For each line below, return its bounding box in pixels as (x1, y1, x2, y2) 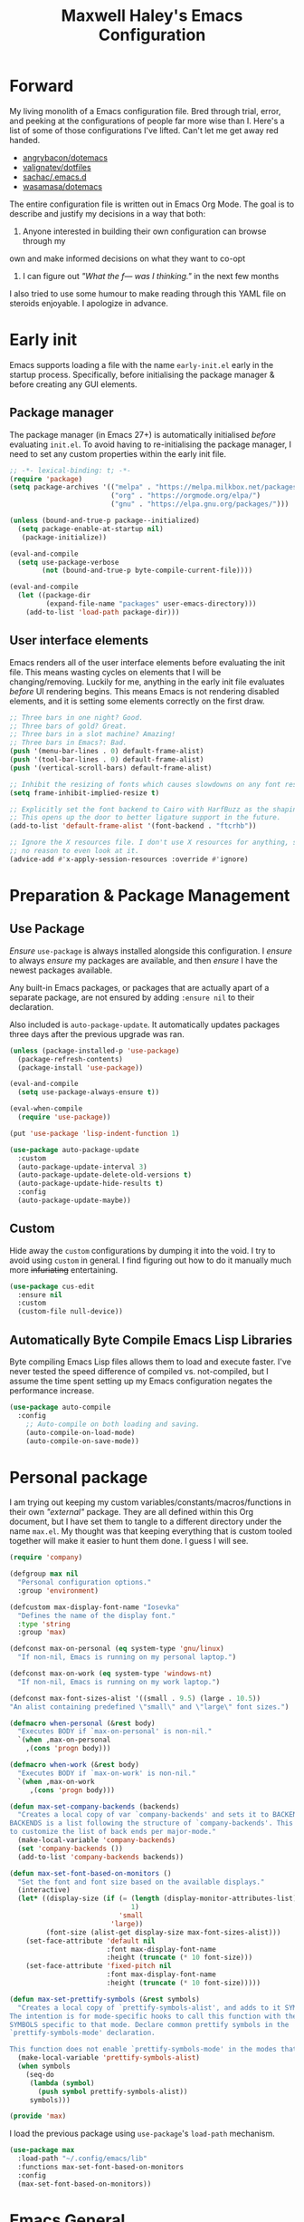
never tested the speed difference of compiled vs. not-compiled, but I (9, 1366, 269, 1376)
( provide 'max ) (9, 2111, 67, 2121)
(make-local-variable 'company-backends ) (17, 1836, 176, 1845)
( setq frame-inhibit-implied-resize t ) (9, 788, 160, 798)
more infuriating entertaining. (9, 1264, 119, 1275)
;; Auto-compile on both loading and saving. (25, 1420, 201, 1429)
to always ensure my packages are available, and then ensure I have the (9, 955, 278, 965)
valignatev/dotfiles (22, 161, 92, 172)
